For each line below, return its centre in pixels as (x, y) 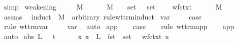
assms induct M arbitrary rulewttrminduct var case (103, 16)
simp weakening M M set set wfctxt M (113, 6)
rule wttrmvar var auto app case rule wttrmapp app (119, 26)
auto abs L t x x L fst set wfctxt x (86, 36)
